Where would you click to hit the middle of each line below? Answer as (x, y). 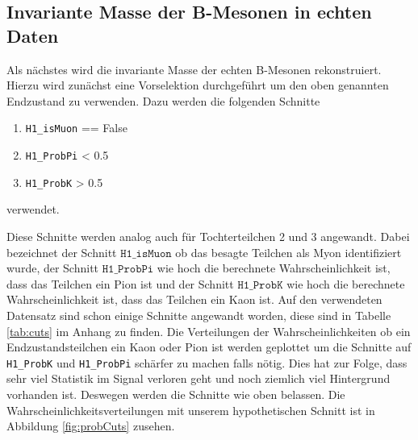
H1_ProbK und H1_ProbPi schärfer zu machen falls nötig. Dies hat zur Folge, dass (207, 362)
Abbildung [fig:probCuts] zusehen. (91, 426)
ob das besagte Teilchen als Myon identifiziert (288, 252)
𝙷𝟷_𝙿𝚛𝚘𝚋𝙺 (260, 285)
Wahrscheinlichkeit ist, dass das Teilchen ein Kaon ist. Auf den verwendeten (194, 299)
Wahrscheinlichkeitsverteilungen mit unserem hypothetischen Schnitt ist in (191, 410)
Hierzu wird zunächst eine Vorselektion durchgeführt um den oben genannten (198, 85)
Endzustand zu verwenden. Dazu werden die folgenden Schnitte (163, 100)
